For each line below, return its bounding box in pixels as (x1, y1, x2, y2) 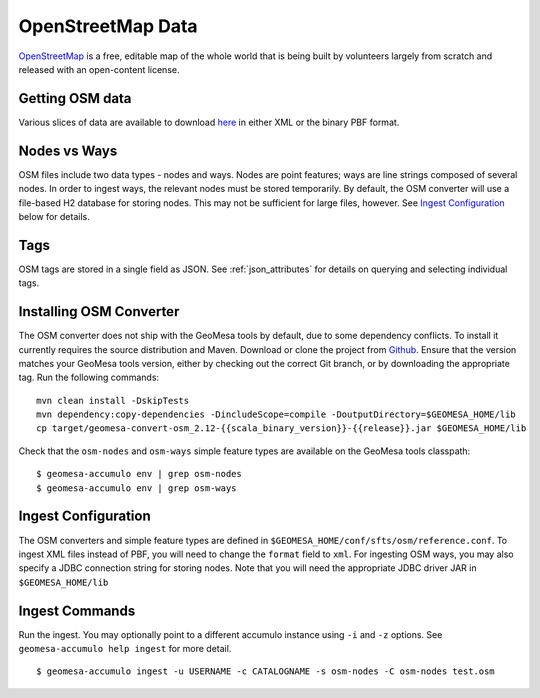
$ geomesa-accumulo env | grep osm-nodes (36, 468, 242, 480)
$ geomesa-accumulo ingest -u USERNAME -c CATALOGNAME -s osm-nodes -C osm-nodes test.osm (36, 666, 495, 677)
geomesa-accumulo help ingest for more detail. (18, 643, 232, 655)
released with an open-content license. (18, 63, 180, 75)
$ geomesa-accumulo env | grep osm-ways (36, 482, 237, 494)
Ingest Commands (18, 602, 136, 619)
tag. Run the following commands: (18, 371, 160, 384)
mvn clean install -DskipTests (36, 395, 190, 406)
